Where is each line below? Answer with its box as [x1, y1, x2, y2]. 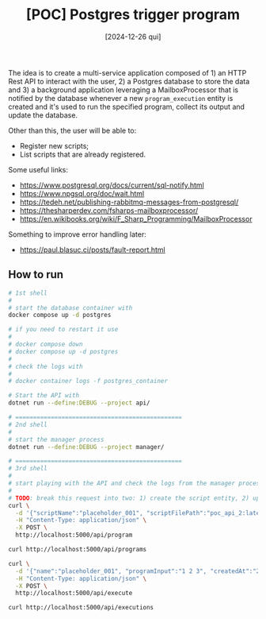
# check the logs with [8, 362, 83, 370]
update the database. [8, 110, 78, 120]
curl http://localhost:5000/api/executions [8, 604, 154, 612]
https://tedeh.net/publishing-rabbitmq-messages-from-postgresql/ [19, 197, 239, 207]
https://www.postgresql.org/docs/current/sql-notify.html [19, 180, 204, 190]
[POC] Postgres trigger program [26, 6, 240, 24]
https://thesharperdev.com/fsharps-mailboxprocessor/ [19, 205, 199, 215]
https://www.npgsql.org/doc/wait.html [19, 188, 145, 198]
